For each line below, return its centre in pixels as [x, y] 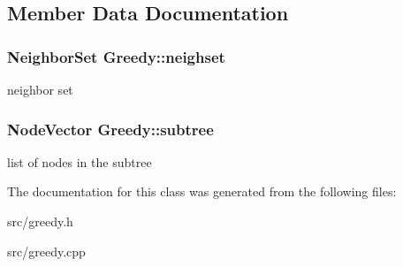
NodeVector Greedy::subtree [110, 129]
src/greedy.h [40, 221]
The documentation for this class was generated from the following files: [202, 191]
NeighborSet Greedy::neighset [116, 56]
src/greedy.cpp [46, 251]
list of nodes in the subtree [80, 161]
